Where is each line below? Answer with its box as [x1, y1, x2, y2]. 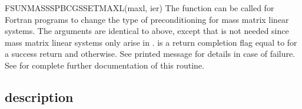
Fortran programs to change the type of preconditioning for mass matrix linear [5, 13, 289, 25]
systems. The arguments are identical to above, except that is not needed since [5, 25, 289, 37]
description [5, 87, 74, 105]
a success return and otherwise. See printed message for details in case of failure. [5, 47, 296, 60]
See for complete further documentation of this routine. [5, 59, 204, 71]
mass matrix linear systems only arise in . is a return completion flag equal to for [5, 36, 297, 48]
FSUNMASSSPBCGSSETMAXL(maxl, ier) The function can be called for [5, 2, 274, 13]
